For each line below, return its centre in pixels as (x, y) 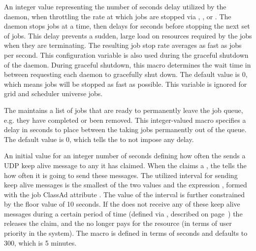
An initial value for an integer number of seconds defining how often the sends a (125, 156)
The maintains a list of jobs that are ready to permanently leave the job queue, (124, 110)
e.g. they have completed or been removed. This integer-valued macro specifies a (125, 120)
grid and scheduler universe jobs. (53, 93)
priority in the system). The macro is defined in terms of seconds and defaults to (126, 233)
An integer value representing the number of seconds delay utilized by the (115, 6)
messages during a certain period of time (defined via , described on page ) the (123, 213)
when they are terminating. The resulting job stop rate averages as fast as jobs (123, 45)
